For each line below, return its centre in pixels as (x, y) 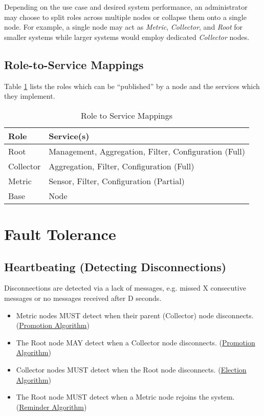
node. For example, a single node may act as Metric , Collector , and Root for (124, 27)
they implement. (30, 96)
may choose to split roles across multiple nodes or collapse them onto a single (125, 17)
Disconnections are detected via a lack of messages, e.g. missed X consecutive (125, 288)
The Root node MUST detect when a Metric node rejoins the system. (125, 397)
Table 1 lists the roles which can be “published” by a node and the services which (132, 86)
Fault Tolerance (60, 234)
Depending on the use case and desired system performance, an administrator (126, 7)
